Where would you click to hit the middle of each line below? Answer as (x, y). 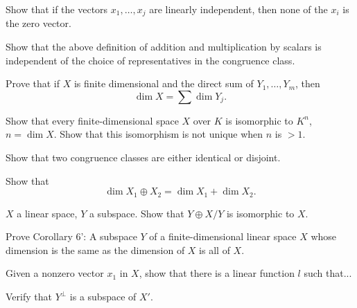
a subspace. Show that (137, 213)
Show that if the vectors (57, 9)
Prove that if (33, 83)
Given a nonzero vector (55, 273)
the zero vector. (38, 23)
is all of (215, 250)
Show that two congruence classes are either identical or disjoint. (143, 157)
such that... (328, 273)
